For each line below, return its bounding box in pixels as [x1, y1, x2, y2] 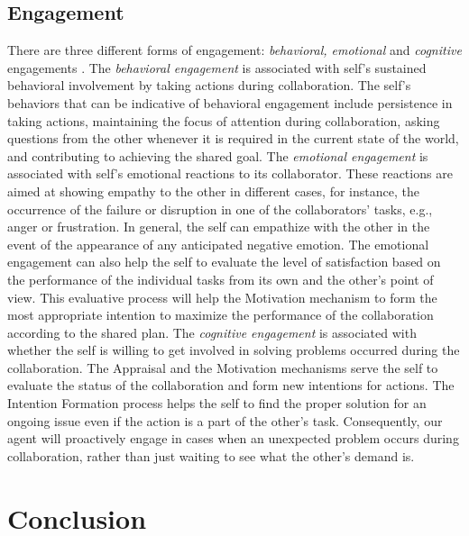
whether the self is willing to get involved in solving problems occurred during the [7, 341, 460, 359]
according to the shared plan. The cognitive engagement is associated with [7, 323, 417, 341]
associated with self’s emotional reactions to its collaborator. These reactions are [7, 164, 453, 183]
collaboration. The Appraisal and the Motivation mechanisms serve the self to [7, 358, 438, 377]
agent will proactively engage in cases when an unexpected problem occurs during [7, 429, 459, 448]
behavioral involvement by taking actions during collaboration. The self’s [7, 76, 411, 95]
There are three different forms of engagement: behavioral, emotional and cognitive [7, 41, 462, 59]
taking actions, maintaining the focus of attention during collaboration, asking [7, 111, 440, 130]
